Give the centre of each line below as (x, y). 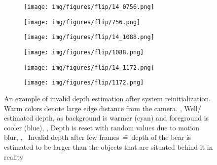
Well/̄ (193, 108)
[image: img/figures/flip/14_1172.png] (89, 67)
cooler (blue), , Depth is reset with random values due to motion (102, 127)
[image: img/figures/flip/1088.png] (84, 52)
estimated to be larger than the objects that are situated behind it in (108, 146)
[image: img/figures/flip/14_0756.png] (89, 7)
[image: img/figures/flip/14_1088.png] (89, 37)
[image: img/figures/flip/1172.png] (84, 83)
